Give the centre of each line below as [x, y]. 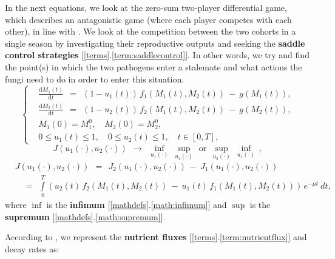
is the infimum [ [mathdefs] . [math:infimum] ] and [137, 204]
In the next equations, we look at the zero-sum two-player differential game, [146, 7]
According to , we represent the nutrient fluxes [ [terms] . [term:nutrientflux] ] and [156, 237]
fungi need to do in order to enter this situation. [95, 79]
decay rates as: [32, 248]
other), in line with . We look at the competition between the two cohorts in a [151, 31]
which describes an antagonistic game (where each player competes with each [148, 19]
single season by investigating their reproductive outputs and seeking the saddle [155, 43]
